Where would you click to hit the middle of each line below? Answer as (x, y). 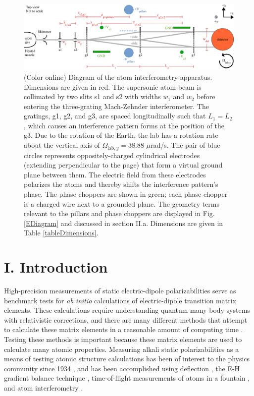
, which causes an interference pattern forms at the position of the (124, 125)
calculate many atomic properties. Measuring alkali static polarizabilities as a (122, 349)
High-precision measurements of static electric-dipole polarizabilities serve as (120, 290)
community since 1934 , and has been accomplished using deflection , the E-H (122, 368)
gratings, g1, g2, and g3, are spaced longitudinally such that (115, 116)
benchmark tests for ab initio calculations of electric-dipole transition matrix (120, 300)
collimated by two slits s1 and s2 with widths (92, 96)
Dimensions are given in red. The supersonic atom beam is (113, 86)
